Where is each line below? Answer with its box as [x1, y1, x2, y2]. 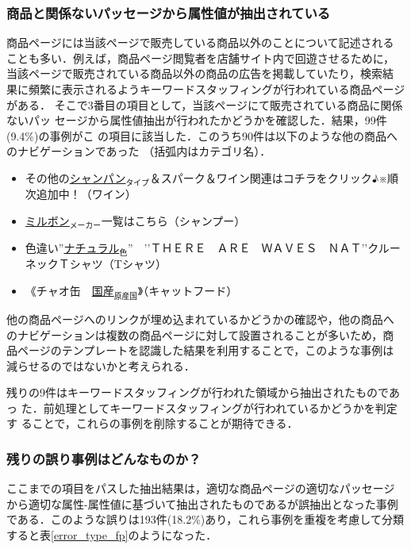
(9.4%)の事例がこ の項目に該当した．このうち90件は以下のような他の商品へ [6, 127, 398, 144]
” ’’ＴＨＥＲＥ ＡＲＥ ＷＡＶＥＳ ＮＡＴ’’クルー [127, 239, 401, 255]
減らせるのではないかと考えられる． [6, 357, 195, 374]
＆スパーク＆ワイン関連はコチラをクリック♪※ [149, 169, 388, 186]
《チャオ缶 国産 [25, 282, 114, 298]
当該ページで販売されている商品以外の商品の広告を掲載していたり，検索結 [6, 65, 394, 82]
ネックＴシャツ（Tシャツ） [25, 255, 167, 272]
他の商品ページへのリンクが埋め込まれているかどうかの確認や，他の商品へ [6, 310, 394, 327]
